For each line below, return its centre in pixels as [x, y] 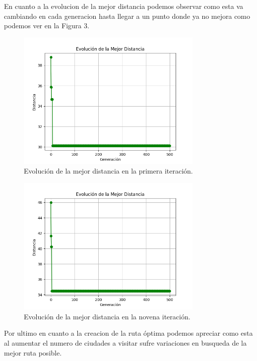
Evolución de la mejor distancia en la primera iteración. [108, 171]
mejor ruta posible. [33, 352]
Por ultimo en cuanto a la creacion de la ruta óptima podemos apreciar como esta [128, 333]
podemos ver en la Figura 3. [47, 26]
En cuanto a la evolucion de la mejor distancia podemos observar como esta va [124, 6]
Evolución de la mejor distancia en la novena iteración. [107, 316]
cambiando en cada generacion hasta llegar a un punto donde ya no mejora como [127, 16]
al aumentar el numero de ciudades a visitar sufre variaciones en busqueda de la [126, 342]
